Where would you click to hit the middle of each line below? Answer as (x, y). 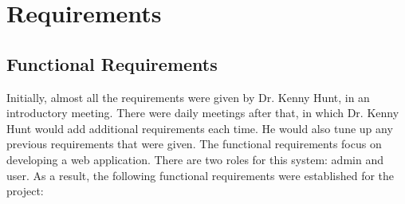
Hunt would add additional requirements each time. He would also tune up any (200, 128)
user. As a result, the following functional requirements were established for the (201, 175)
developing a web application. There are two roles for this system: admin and (195, 159)
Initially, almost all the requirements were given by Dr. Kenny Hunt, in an (188, 97)
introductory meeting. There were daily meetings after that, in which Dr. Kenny (203, 113)
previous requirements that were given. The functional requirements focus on (194, 144)
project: (25, 191)
